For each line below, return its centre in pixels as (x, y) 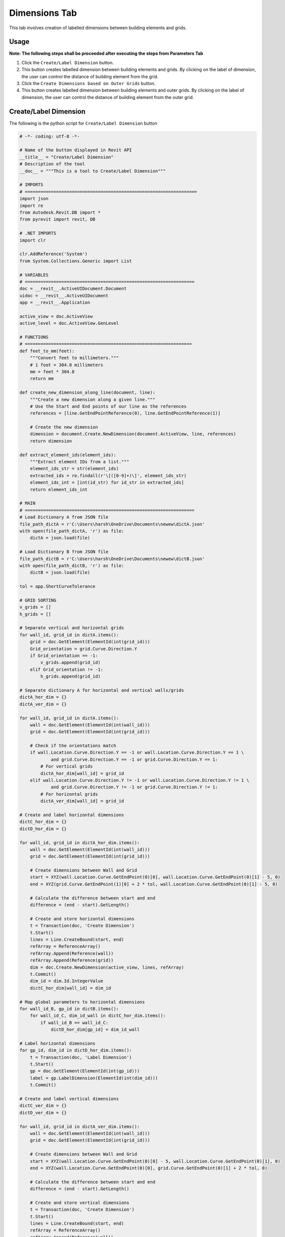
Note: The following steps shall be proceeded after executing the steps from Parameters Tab (106, 53)
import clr (33, 240)
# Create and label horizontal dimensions (72, 815)
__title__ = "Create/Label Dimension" (67, 157)
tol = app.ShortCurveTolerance (58, 587)
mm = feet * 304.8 (52, 372)
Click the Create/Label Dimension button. (68, 62)
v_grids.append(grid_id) (71, 663)
